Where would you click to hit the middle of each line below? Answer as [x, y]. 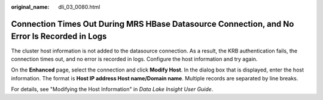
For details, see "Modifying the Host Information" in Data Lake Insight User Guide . [112, 89]
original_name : [30, 7]
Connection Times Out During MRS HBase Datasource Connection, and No [153, 24]
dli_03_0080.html [79, 7]
